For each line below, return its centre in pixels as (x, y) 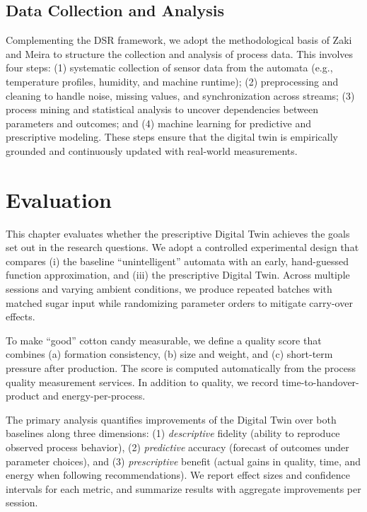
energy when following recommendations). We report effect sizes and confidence (178, 475)
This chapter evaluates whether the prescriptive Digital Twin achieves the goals (178, 233)
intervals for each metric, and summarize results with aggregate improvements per (183, 488)
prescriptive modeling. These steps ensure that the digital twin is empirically (172, 137)
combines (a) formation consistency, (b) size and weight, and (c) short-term (169, 354)
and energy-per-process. (94, 396)
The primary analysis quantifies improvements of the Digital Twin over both (171, 419)
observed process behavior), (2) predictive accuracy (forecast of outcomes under (177, 447)
